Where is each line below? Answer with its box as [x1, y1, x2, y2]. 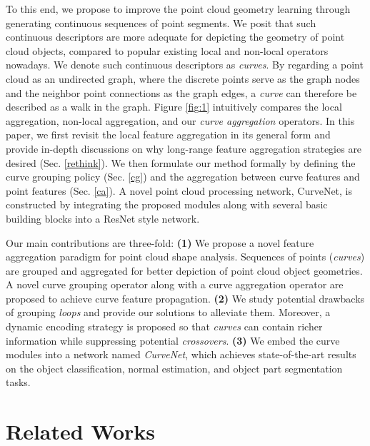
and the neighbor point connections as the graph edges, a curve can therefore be [6, 85, 357, 100]
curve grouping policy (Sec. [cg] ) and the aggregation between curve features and [6, 169, 360, 184]
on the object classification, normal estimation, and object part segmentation [6, 360, 343, 375]
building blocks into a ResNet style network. [6, 211, 200, 225]
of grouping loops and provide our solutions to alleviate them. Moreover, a [6, 305, 331, 320]
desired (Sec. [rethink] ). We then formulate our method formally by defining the [6, 155, 356, 170]
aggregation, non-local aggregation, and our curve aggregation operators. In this [6, 113, 355, 128]
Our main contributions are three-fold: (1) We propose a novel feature [6, 235, 314, 250]
